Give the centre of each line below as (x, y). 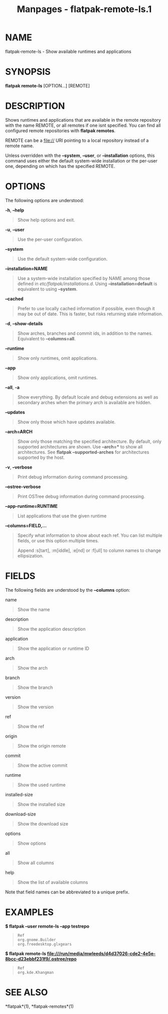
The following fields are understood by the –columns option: (68, 590)
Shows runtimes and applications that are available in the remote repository (83, 120)
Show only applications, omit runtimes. (57, 378)
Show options (32, 843)
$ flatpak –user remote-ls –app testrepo (47, 926)
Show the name (34, 609)
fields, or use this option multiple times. (58, 540)
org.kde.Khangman (36, 972)
